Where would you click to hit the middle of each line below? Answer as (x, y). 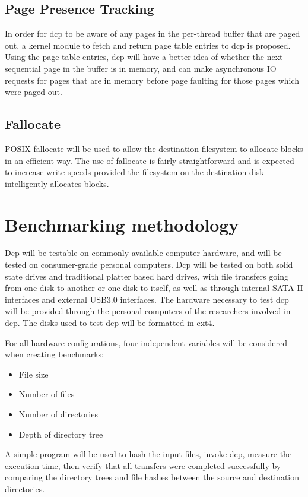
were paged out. (34, 92)
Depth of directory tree (61, 434)
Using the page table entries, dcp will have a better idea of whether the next (144, 57)
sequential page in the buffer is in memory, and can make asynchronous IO (141, 68)
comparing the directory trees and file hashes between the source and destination (152, 477)
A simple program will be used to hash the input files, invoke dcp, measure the (148, 454)
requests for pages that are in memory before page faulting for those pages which (152, 80)
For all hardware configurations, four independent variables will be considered (146, 342)
